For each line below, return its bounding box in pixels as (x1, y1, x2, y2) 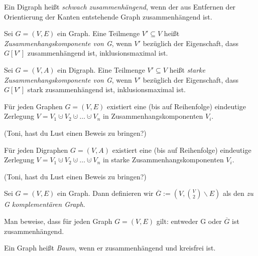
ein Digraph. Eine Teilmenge (57, 64, 145, 75)
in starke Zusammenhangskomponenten (103, 154, 224, 165)
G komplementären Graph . (4, 199, 85, 209)
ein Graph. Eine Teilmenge (57, 28, 140, 39)
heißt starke (169, 64, 205, 75)
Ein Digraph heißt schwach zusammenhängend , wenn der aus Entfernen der (4, 2, 236, 12)
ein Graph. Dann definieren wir (57, 188, 154, 198)
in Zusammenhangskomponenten (103, 111, 203, 121)
